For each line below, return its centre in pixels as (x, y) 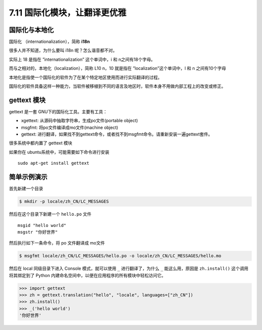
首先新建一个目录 (26, 189)
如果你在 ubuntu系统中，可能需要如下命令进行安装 (59, 152)
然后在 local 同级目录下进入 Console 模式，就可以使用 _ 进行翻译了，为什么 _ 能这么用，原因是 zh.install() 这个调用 (129, 269)
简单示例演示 (28, 177)
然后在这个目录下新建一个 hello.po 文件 (50, 214)
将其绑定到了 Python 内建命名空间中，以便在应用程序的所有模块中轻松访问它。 (87, 275)
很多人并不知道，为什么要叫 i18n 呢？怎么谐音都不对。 (63, 51)
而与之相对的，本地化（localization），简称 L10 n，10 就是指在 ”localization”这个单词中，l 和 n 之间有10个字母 (117, 69)
